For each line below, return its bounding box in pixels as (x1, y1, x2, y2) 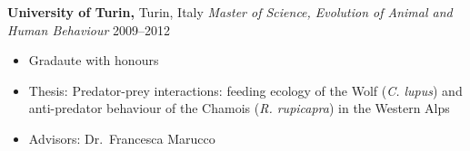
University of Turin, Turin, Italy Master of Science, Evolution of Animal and (7, 3, 453, 21)
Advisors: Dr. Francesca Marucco (28, 128, 215, 147)
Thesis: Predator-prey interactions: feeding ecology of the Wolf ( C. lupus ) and (28, 80, 463, 99)
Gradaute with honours (28, 51, 159, 70)
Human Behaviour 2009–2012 (7, 20, 170, 39)
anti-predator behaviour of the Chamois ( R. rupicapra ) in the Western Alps (28, 99, 450, 118)
